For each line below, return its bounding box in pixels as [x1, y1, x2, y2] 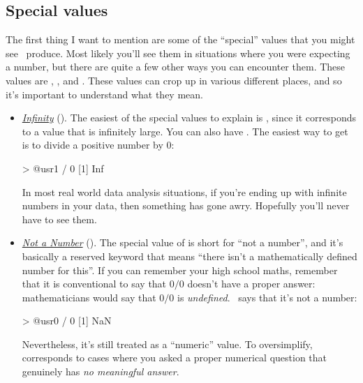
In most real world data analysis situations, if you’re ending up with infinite [22, 184, 347, 199]
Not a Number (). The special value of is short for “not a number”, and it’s [22, 235, 343, 250]
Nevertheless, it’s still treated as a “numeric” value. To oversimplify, [22, 336, 313, 351]
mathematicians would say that [22, 290, 156, 304]
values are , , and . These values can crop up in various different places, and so [6, 73, 342, 87]
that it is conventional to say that [22, 276, 167, 291]
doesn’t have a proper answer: [187, 276, 316, 291]
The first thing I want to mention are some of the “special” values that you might [6, 32, 355, 47]
